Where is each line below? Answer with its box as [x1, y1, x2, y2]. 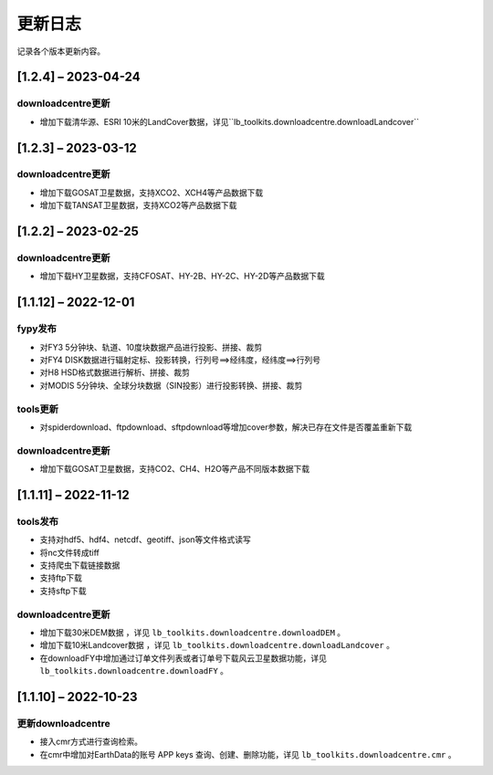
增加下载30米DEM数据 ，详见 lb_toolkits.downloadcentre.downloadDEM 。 [39, 626, 346, 638]
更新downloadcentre [16, 717, 110, 729]
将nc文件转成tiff [39, 547, 100, 558]
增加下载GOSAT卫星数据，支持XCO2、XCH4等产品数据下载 [39, 187, 264, 198]
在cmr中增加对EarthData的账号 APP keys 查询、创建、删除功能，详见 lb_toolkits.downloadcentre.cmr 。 [39, 749, 456, 759]
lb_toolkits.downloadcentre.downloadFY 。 [39, 665, 228, 676]
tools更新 [16, 403, 59, 415]
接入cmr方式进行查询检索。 [39, 736, 143, 748]
